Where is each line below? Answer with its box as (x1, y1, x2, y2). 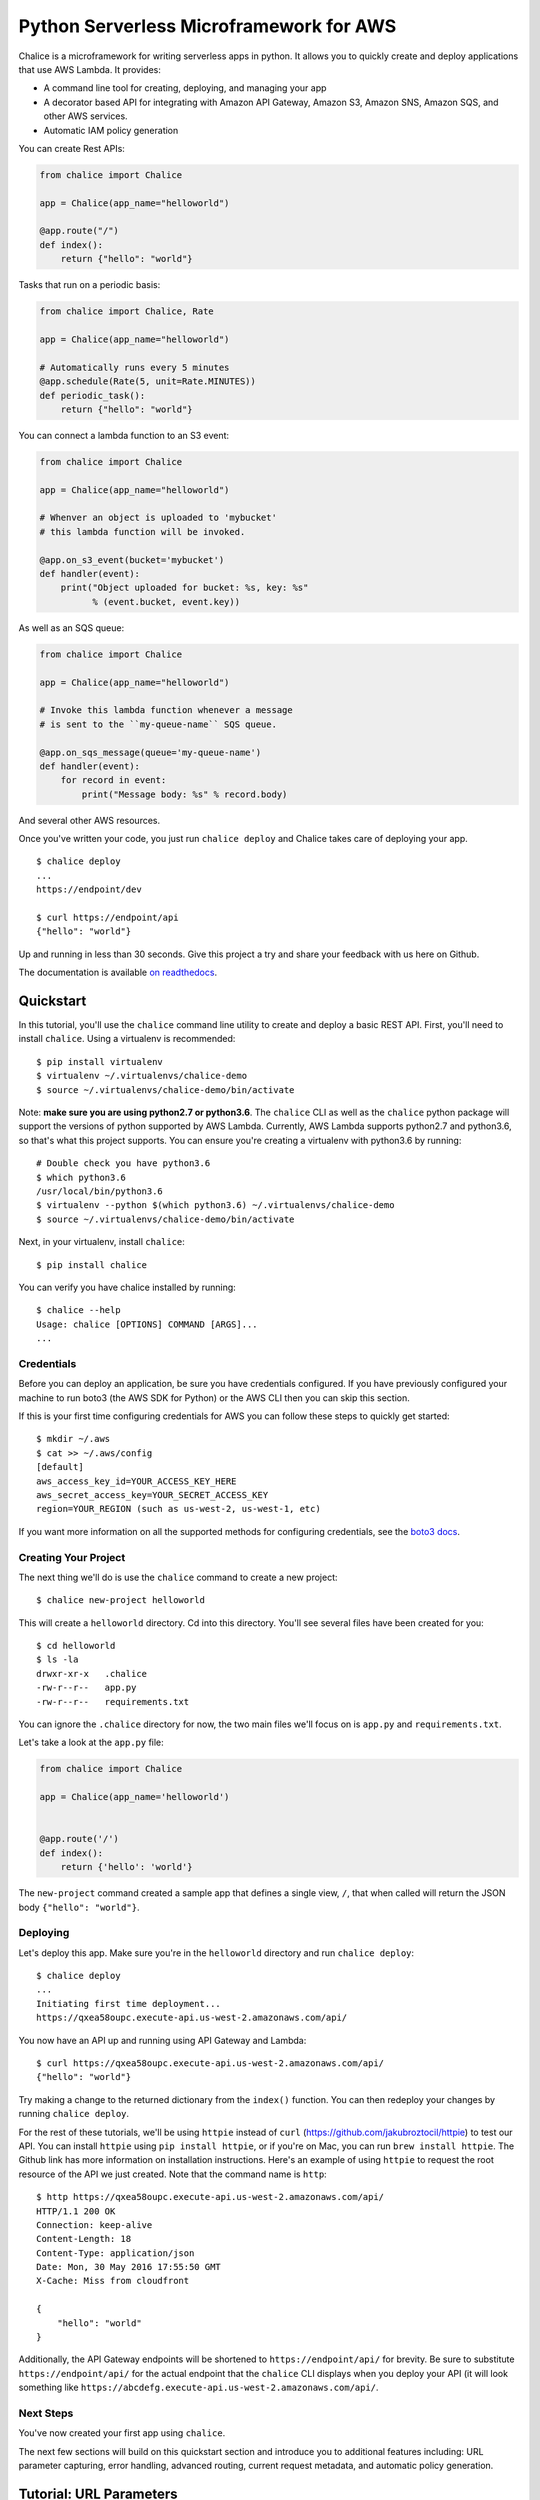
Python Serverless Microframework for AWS (18, 15, 397, 37)
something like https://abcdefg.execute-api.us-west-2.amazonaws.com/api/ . (18, 2381, 379, 2394)
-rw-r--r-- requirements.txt (36, 1696, 190, 1707)
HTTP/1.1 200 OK (36, 2205, 116, 2217)
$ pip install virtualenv (36, 1056, 164, 1067)
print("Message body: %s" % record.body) (81, 788, 288, 800)
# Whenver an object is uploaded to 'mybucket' (39, 512, 277, 524)
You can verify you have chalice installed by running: (18, 1281, 237, 1293)
